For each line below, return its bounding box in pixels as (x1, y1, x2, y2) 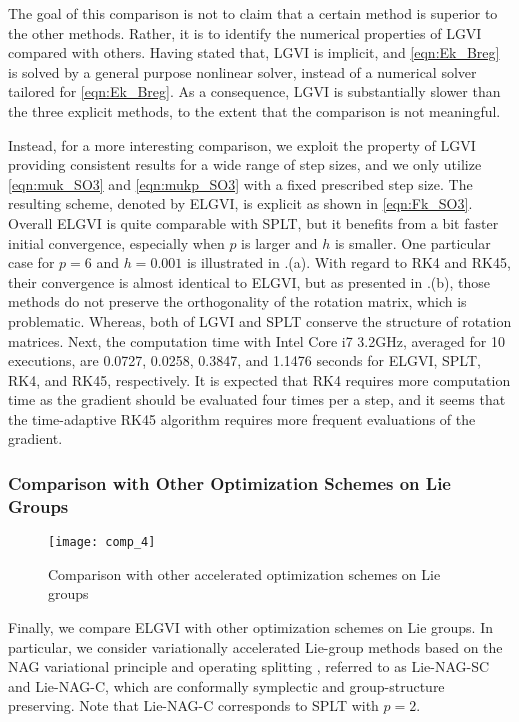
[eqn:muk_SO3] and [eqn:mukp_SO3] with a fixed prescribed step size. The (8, 173, 473, 194)
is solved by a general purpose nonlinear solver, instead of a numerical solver (8, 61, 477, 82)
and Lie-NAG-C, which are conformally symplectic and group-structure (8, 675, 445, 696)
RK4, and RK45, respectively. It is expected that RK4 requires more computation (8, 369, 511, 390)
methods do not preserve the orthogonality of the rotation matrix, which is (8, 291, 467, 312)
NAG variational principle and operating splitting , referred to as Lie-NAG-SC (8, 656, 490, 677)
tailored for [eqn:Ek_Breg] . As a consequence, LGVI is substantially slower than (8, 81, 501, 102)
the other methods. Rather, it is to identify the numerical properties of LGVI (8, 22, 482, 43)
